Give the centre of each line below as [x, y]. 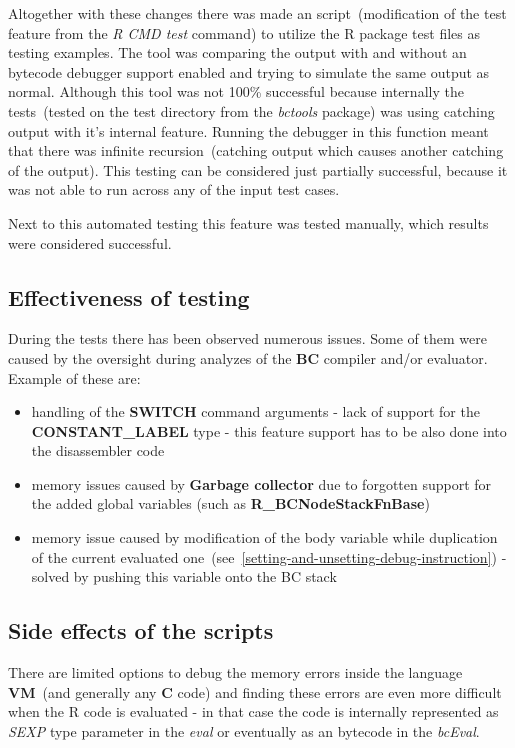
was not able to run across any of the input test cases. [174, 189]
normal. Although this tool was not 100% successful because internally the [236, 91]
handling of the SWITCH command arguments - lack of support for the [255, 411]
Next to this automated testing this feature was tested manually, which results [248, 222]
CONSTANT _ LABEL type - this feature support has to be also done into [269, 430]
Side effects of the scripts [141, 630]
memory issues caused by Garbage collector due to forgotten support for [261, 483]
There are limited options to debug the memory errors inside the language [235, 672]
